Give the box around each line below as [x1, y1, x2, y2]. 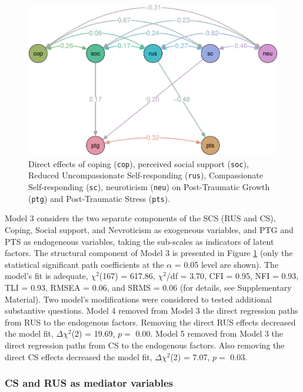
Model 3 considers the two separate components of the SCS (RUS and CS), [5, 212, 276, 224]
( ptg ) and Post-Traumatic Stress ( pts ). [28, 192, 171, 204]
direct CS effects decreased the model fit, [5, 350, 152, 363]
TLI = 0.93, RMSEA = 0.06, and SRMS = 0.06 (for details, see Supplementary [5, 281, 292, 294]
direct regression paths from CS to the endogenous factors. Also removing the [5, 338, 285, 351]
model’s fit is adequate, [5, 270, 88, 282]
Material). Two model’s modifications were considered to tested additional [5, 293, 272, 305]
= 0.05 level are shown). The [174, 258, 279, 270]
